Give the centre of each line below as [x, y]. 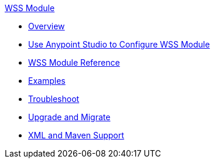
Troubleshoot [54, 99]
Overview [47, 26]
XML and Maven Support [76, 135]
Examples [47, 81]
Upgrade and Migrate [69, 117]
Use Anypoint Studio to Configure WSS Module [119, 44]
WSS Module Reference [74, 62]
